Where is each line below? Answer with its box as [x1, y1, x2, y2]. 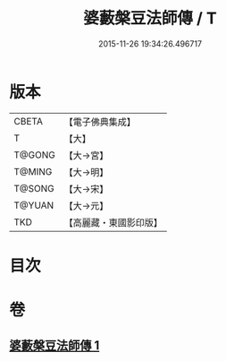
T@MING [13, 165, 53, 177]
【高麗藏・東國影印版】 [63, 216, 163, 228]
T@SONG [13, 182, 55, 194]
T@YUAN [13, 199, 54, 211]
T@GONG [13, 149, 55, 161]
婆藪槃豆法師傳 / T [83, 8, 217, 29]
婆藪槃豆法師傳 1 [9, 338, 100, 354]
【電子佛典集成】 [63, 116, 136, 128]
